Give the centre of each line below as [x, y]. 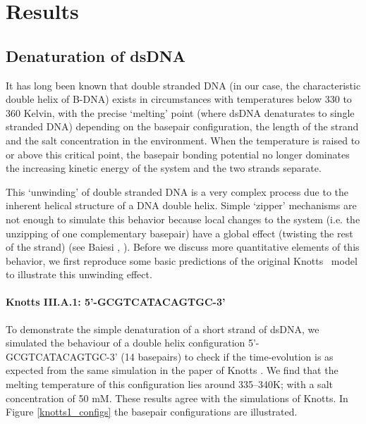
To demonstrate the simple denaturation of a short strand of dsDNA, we [163, 329]
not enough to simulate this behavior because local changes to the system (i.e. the [183, 219]
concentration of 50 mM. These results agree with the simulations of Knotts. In [177, 398]
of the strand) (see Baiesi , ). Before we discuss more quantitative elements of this [183, 247]
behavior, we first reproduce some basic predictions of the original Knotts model [182, 260]
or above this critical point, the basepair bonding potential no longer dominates [178, 154]
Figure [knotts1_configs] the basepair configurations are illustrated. [152, 412]
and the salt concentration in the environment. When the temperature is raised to [183, 140]
